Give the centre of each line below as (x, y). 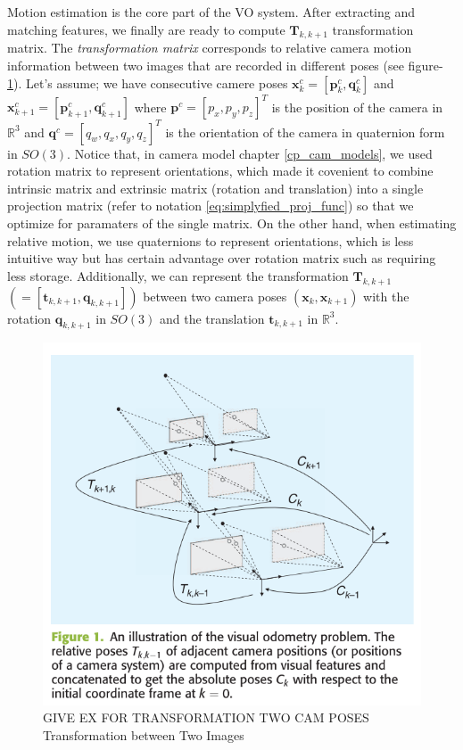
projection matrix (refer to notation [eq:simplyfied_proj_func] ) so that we (211, 206)
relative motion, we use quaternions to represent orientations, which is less (211, 240)
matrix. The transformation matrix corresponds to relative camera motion (210, 48)
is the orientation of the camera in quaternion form (305, 132)
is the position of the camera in (357, 107)
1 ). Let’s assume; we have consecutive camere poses (148, 82)
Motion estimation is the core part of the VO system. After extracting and (211, 12)
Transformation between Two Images (144, 734)
